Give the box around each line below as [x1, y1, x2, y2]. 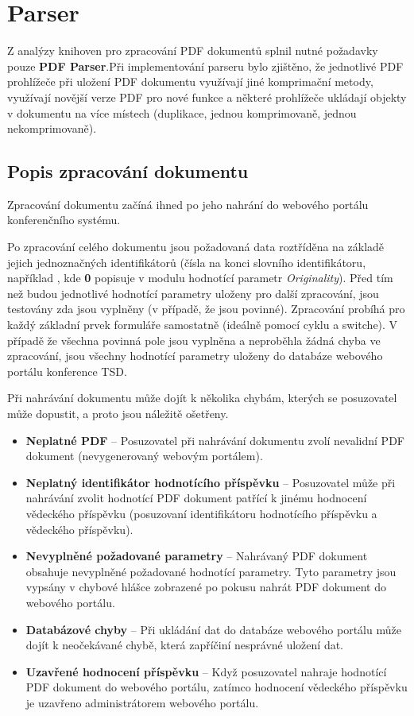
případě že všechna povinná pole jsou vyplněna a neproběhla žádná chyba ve [7, 331, 381, 348]
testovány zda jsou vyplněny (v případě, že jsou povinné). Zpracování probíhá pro [7, 300, 405, 317]
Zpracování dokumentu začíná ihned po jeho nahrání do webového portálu [7, 195, 369, 212]
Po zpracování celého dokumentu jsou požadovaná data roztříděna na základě [7, 238, 385, 255]
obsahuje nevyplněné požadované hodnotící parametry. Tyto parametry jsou [25, 563, 397, 579]
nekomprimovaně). [7, 120, 97, 137]
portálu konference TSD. [7, 362, 127, 379]
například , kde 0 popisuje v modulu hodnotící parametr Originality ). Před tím [7, 269, 393, 286]
